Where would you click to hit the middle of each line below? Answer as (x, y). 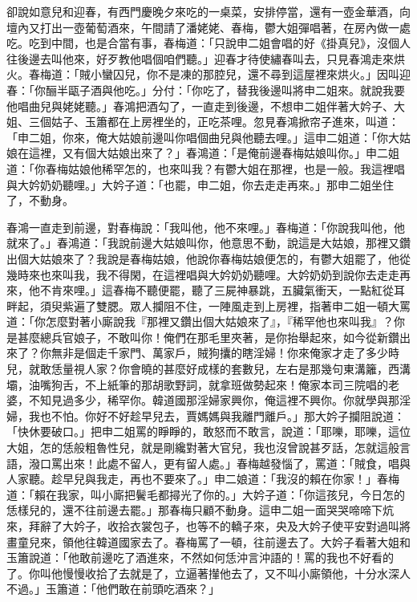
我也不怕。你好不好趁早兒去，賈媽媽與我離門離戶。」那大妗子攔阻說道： (217, 415)
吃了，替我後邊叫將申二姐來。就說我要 (304, 89)
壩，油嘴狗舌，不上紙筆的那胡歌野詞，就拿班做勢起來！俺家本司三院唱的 (197, 384)
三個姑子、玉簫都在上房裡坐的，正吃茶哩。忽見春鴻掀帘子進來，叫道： (214, 122)
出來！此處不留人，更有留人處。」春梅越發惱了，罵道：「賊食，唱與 (236, 463)
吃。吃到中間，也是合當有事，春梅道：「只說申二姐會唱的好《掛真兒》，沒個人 (208, 43)
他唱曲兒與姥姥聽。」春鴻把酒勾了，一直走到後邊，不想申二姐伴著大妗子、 (200, 106)
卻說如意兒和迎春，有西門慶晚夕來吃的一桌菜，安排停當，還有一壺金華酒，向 (208, 11)
